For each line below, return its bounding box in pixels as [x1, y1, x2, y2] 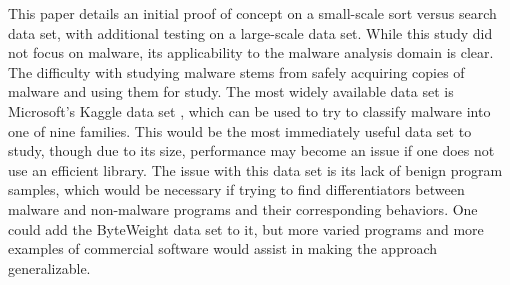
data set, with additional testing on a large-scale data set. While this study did [8, 22, 493, 43]
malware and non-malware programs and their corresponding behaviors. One [8, 198, 478, 219]
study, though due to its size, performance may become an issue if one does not [8, 140, 495, 161]
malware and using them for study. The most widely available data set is [8, 81, 454, 102]
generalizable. [8, 257, 91, 278]
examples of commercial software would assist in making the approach [8, 238, 438, 259]
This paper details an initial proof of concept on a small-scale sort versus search [8, 3, 497, 23]
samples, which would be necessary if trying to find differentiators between [8, 179, 465, 200]
